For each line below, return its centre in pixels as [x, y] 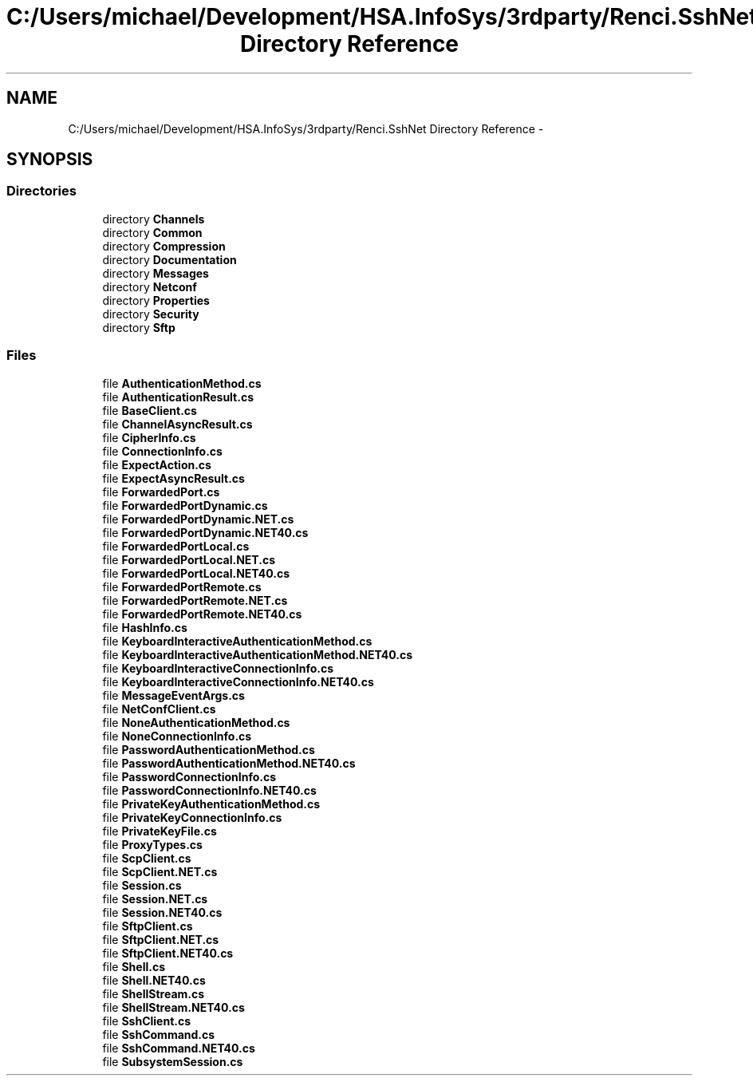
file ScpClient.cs [147, 858]
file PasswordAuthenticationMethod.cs [209, 749]
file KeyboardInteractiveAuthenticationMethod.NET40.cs [258, 654]
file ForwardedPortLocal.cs [176, 546]
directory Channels [154, 219]
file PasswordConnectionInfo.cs [189, 776]
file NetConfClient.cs [159, 709]
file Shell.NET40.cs [154, 980]
